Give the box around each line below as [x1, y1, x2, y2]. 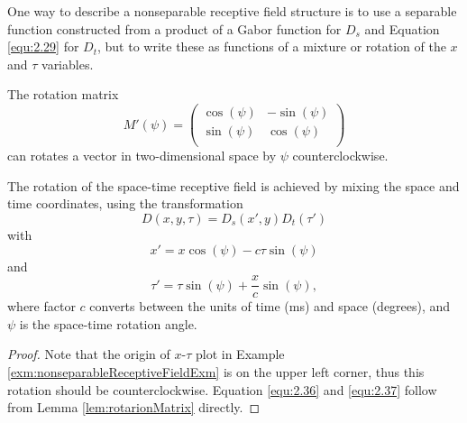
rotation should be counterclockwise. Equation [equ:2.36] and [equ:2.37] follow [7, 380, 437, 399]
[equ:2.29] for [7, 37, 79, 56]
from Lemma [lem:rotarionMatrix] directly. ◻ [7, 398, 261, 417]
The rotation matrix [7, 85, 119, 104]
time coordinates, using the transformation [7, 194, 243, 213]
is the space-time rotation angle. [19, 314, 197, 333]
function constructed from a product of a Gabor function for [7, 19, 342, 38]
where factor [7, 297, 76, 316]
